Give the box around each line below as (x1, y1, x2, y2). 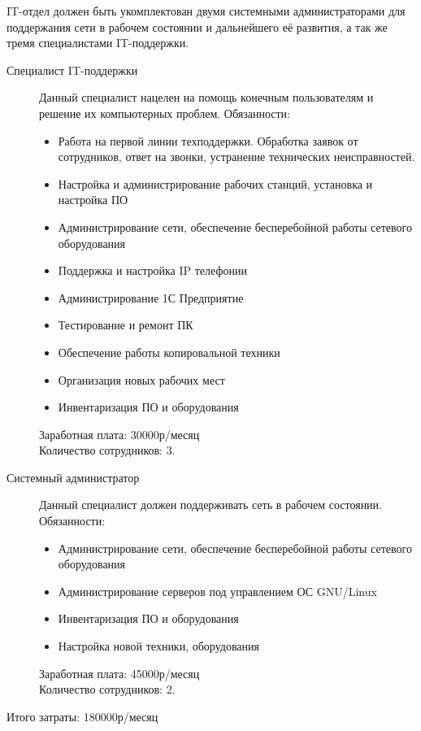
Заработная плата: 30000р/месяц (39, 425, 200, 442)
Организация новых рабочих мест (58, 371, 225, 388)
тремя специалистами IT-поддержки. (7, 34, 189, 51)
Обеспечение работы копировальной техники (58, 343, 280, 360)
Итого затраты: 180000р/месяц (7, 707, 158, 724)
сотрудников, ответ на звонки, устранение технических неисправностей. (58, 148, 415, 165)
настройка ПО (58, 191, 128, 208)
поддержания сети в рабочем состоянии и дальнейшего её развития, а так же (7, 18, 388, 35)
